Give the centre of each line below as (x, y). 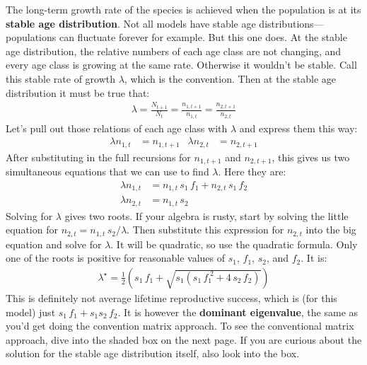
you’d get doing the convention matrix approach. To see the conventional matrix (180, 326)
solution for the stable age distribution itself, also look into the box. (153, 353)
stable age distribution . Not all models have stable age (131, 23)
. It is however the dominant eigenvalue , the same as (238, 312)
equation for (32, 230)
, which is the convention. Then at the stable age (230, 78)
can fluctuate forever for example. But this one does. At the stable (203, 37)
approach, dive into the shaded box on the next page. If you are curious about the (184, 339)
